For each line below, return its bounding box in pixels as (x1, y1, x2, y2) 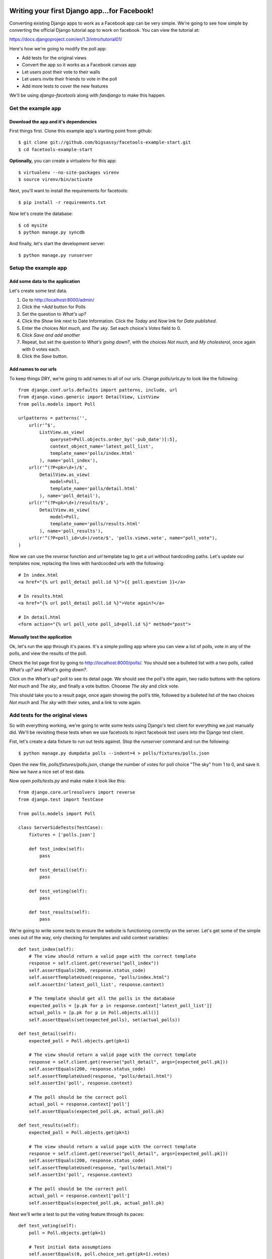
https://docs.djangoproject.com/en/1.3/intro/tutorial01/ (9, 36, 122, 42)
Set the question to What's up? (22, 311, 87, 317)
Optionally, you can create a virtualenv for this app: (9, 158, 117, 164)
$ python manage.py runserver (18, 252, 93, 258)
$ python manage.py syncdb (18, 229, 85, 235)
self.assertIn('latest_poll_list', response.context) (28, 982, 165, 987)
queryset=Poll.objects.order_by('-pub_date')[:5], (50, 436, 178, 442)
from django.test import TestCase (18, 796, 103, 802)
